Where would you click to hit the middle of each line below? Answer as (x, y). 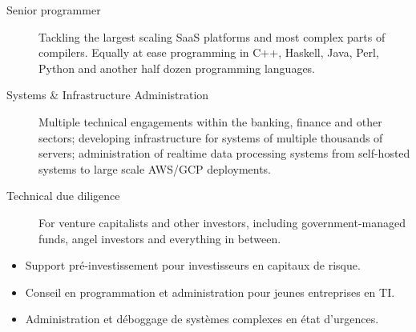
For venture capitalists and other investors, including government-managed (222, 222)
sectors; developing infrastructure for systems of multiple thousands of (211, 137)
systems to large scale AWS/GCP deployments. (155, 168)
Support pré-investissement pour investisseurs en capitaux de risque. (193, 265)
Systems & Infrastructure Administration (108, 95)
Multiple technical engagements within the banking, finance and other (210, 121)
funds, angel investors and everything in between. (160, 238)
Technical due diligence (63, 196)
